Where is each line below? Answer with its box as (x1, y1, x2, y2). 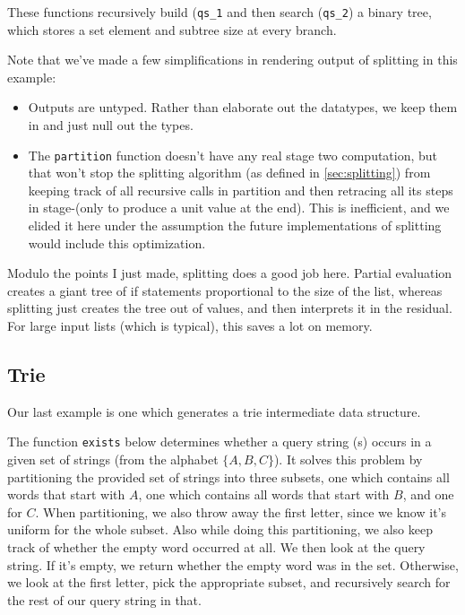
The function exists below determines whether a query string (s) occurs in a (7, 432, 432, 451)
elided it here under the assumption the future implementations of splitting (28, 216, 442, 235)
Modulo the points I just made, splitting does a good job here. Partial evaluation (7, 264, 452, 282)
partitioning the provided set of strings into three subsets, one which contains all (7, 467, 450, 486)
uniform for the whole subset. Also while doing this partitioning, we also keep (7, 520, 433, 539)
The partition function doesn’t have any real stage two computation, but (28, 145, 438, 164)
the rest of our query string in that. (7, 590, 202, 609)
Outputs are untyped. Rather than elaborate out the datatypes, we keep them (28, 98, 458, 117)
